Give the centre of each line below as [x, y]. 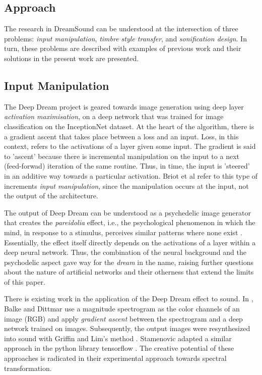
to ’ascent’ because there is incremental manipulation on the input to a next [122, 156]
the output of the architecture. [51, 196]
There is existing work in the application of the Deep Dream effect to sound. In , [129, 299]
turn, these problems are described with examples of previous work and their [123, 48]
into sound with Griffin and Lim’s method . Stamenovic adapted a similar [118, 338]
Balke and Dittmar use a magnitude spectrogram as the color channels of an [122, 309]
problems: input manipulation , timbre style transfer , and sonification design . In [125, 38]
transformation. [28, 368]
